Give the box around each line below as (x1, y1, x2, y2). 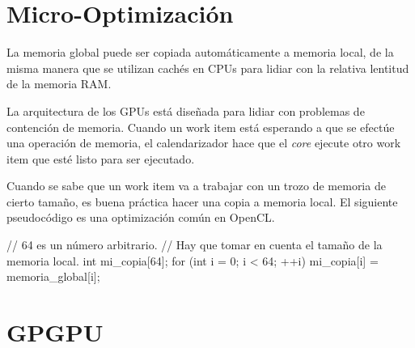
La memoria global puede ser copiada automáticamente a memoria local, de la (6, 44, 394, 61)
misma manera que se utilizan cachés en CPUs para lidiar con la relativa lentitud (6, 59, 409, 76)
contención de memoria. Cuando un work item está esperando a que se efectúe (6, 118, 395, 135)
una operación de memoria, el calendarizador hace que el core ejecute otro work (6, 134, 401, 151)
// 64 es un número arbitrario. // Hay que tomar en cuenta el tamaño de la (6, 236, 383, 253)
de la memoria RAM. (6, 75, 112, 92)
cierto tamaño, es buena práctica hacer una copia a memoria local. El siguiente (6, 193, 398, 210)
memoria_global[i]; (6, 268, 100, 285)
